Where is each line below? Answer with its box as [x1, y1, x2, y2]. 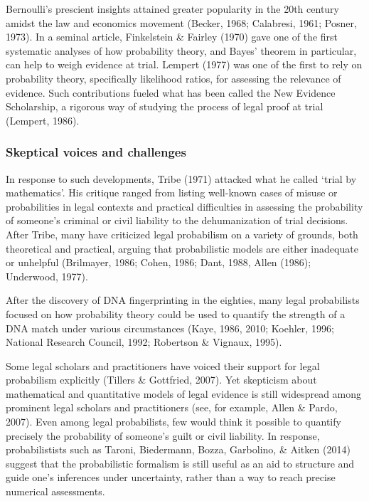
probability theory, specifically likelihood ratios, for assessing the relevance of [6, 70, 341, 85]
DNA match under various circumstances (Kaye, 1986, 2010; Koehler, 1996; [6, 320, 334, 335]
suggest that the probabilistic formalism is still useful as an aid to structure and [6, 455, 355, 470]
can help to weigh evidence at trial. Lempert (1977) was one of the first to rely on [6, 57, 363, 72]
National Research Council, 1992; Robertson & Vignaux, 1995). [6, 334, 282, 349]
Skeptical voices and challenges [6, 143, 186, 161]
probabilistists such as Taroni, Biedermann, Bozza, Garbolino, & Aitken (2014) [6, 442, 351, 457]
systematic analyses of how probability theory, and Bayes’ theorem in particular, [6, 43, 357, 58]
